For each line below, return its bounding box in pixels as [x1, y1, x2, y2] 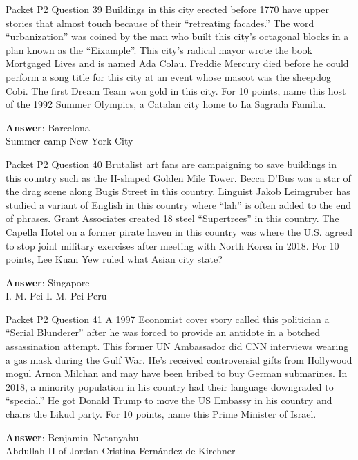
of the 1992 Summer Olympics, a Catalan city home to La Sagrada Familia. [6, 97, 326, 111]
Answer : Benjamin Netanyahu [6, 430, 139, 444]
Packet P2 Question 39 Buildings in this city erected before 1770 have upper [6, 2, 329, 16]
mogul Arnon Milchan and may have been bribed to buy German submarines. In [6, 366, 348, 380]
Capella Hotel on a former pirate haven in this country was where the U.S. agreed [6, 224, 353, 239]
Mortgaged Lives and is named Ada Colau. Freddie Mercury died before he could [6, 56, 349, 71]
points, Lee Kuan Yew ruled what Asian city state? [6, 252, 223, 266]
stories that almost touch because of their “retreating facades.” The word [6, 15, 314, 30]
